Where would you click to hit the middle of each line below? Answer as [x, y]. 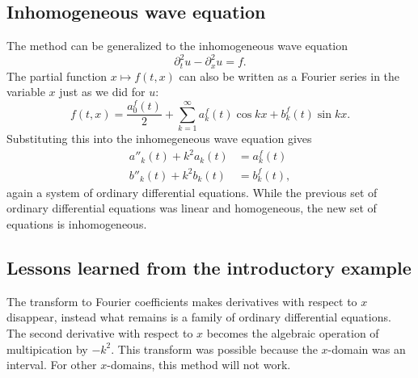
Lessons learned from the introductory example [209, 267]
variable [26, 92]
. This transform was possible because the [214, 349]
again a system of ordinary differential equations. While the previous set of [192, 192]
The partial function [57, 76]
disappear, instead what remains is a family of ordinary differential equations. [199, 317]
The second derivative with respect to [100, 332]
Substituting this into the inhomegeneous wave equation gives [159, 138]
